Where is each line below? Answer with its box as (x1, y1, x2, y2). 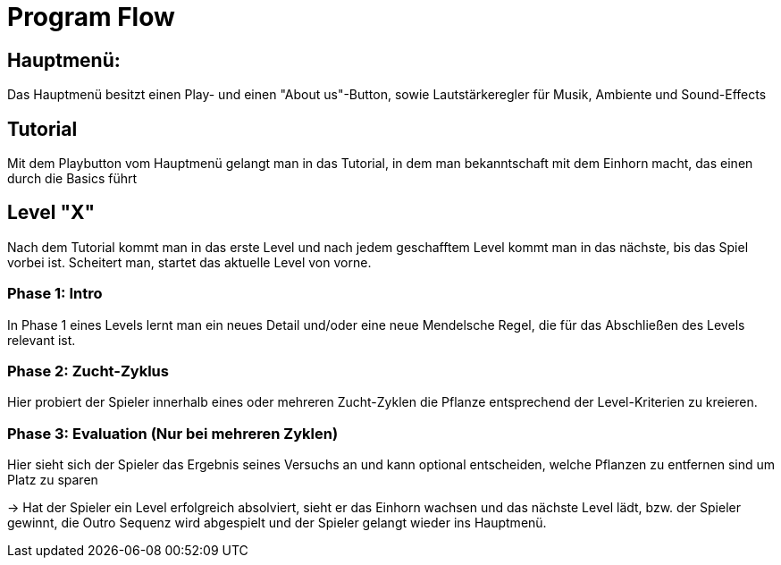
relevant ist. (7, 332, 76, 348)
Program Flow (7, 2, 175, 32)
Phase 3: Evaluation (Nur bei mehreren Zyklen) (7, 424, 339, 443)
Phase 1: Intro (7, 284, 103, 303)
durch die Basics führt (7, 171, 138, 187)
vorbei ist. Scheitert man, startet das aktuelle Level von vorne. (7, 254, 372, 270)
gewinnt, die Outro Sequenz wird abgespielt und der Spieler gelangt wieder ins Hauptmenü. (7, 515, 547, 531)
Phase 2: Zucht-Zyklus (7, 361, 169, 380)
